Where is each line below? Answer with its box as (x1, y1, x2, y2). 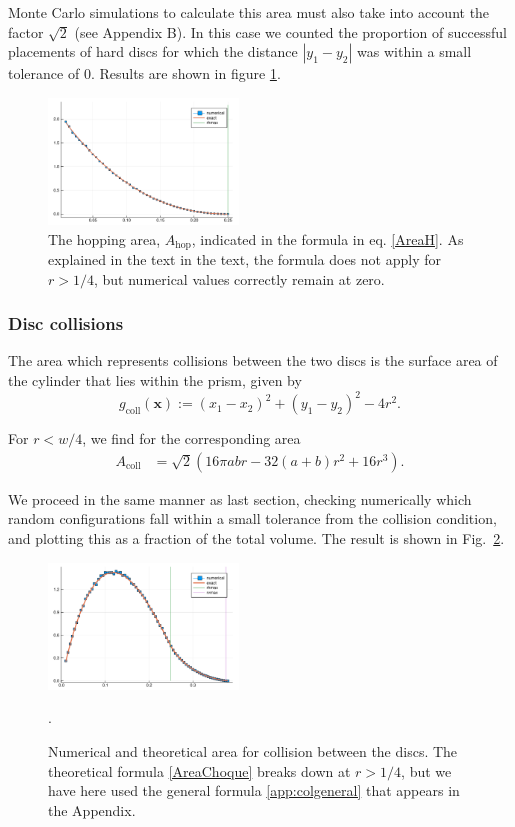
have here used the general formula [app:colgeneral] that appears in (48, 780, 460, 801)
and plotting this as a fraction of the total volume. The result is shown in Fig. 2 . (8, 527, 505, 548)
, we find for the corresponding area (82, 428, 301, 449)
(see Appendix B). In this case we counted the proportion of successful (74, 21, 507, 42)
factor (8, 21, 44, 42)
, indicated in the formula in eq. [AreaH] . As (191, 228, 464, 249)
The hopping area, (48, 228, 161, 249)
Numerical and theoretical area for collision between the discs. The (48, 741, 458, 762)
